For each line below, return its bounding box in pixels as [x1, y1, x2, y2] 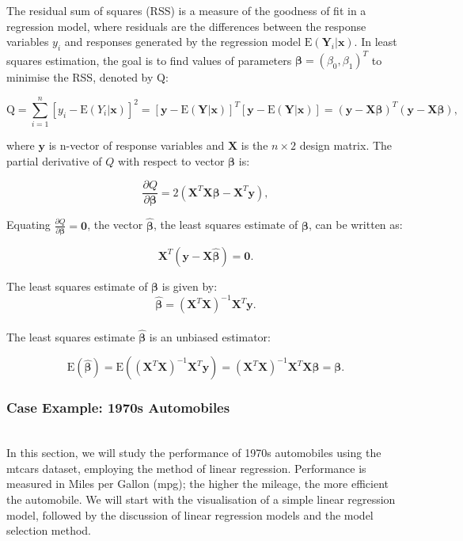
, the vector [87, 216, 143, 233]
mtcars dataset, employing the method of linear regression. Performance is [6, 459, 366, 476]
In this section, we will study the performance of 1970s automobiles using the [6, 444, 381, 461]
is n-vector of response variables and [48, 137, 225, 154]
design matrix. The [299, 137, 393, 154]
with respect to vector [118, 152, 225, 169]
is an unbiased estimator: [149, 328, 271, 345]
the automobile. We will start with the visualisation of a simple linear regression [6, 491, 396, 508]
